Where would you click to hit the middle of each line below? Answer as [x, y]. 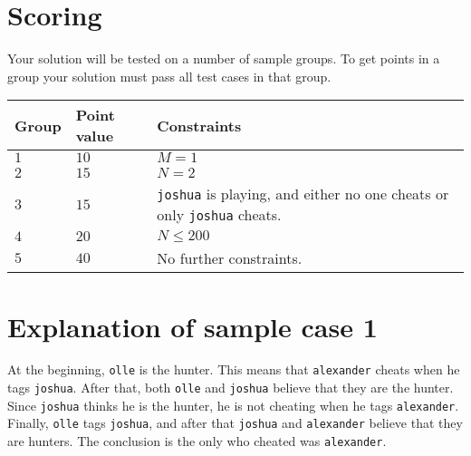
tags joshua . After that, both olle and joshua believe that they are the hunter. [231, 388]
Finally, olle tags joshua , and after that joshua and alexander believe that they [235, 423]
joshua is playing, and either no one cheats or [303, 194]
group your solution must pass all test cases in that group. [169, 76]
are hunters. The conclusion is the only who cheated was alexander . [197, 441]
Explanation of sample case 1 [192, 326]
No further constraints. [230, 258]
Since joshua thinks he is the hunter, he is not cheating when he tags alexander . [233, 405]
